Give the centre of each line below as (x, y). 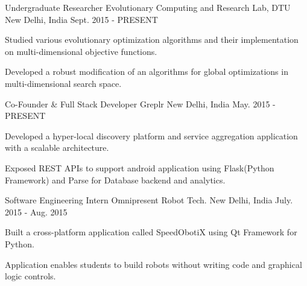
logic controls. (30, 276)
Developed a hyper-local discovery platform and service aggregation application (151, 135)
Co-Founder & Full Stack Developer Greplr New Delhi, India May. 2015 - (140, 103)
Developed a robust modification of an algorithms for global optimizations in (147, 71)
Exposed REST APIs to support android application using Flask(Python (140, 167)
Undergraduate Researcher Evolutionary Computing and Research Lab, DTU (148, 7)
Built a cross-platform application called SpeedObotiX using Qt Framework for (151, 232)
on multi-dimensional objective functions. (81, 51)
